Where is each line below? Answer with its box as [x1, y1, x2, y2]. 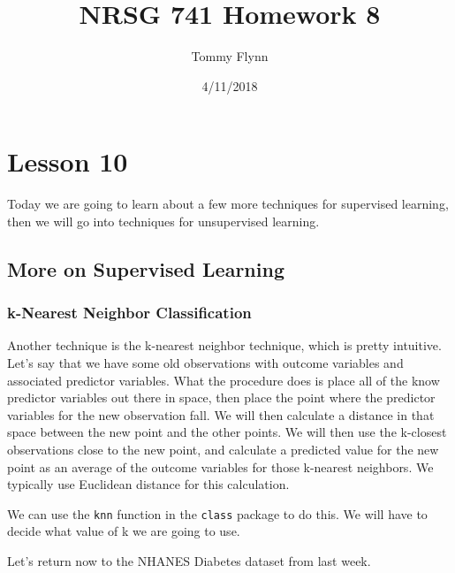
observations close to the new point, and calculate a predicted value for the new [7, 440, 439, 458]
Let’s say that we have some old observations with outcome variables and [7, 354, 404, 372]
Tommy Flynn [191, 47, 269, 65]
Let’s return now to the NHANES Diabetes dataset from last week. [7, 552, 371, 570]
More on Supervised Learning [7, 255, 284, 282]
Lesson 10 [7, 143, 128, 180]
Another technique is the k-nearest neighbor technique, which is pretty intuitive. [7, 336, 442, 355]
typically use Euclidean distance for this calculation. [7, 475, 290, 493]
